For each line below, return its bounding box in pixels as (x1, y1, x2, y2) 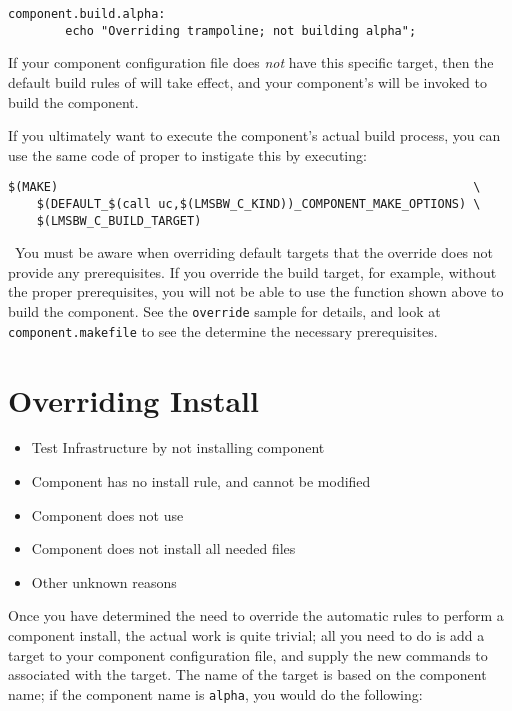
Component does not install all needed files (31, 538, 296, 559)
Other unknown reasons (31, 571, 177, 592)
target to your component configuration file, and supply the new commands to (8, 644, 488, 665)
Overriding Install (8, 379, 259, 420)
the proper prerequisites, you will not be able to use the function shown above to (8, 281, 504, 302)
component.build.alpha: (8, 7, 166, 21)
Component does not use (31, 504, 184, 525)
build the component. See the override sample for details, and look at (8, 301, 441, 322)
